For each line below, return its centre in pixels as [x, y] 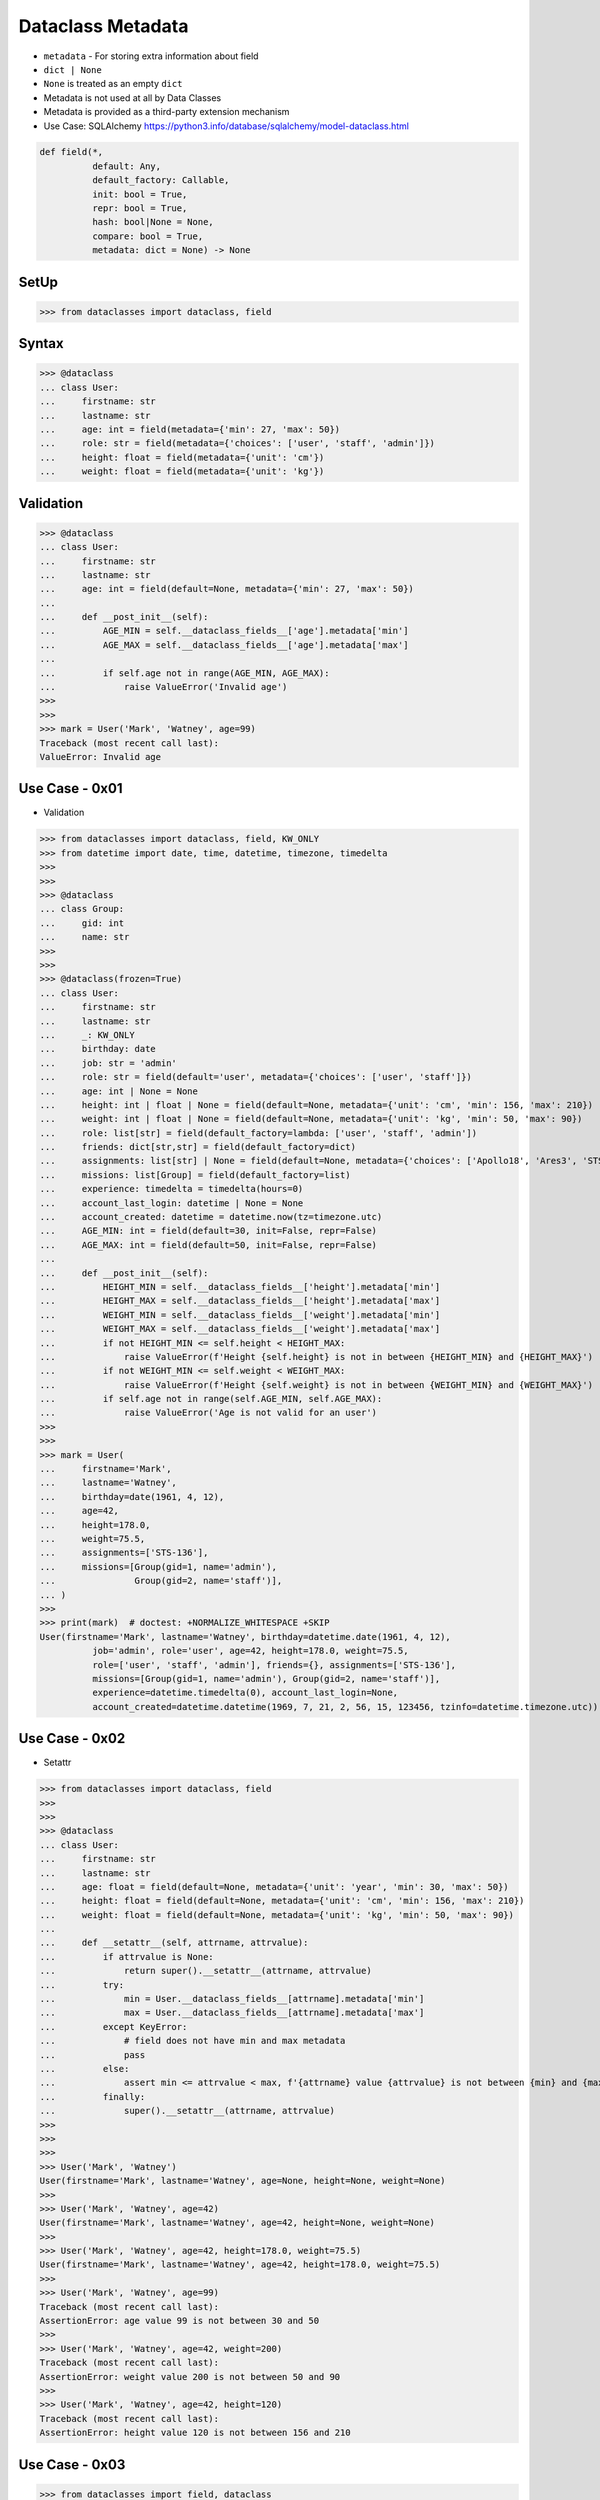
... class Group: [82, 909]
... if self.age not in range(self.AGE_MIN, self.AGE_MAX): [211, 1399]
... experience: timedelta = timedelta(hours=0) [171, 1189]
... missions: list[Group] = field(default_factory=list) [195, 1174]
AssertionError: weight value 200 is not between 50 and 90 [190, 2376]
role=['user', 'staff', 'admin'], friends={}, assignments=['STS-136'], [274, 1664]
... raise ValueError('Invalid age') [163, 687]
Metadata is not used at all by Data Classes [132, 97]
